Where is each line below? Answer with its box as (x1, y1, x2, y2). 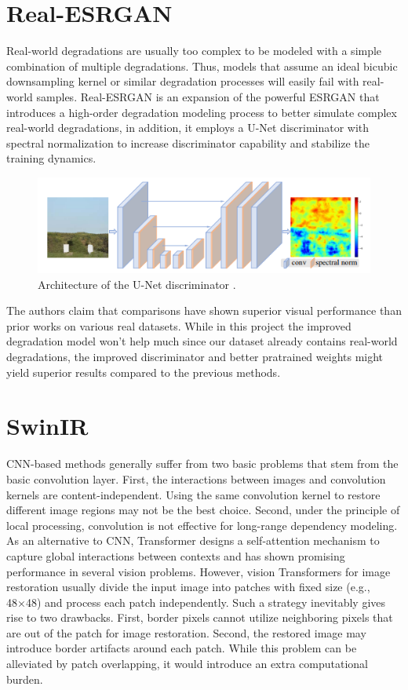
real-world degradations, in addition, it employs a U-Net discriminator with (6, 119, 370, 136)
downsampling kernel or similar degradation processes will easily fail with (6, 73, 359, 89)
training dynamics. (6, 150, 97, 166)
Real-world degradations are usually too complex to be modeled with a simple (6, 42, 382, 59)
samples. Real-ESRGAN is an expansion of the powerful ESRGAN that (36, 88, 380, 104)
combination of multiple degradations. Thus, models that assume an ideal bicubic (6, 57, 398, 74)
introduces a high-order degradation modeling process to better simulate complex (6, 104, 397, 120)
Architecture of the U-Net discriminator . (38, 276, 236, 292)
